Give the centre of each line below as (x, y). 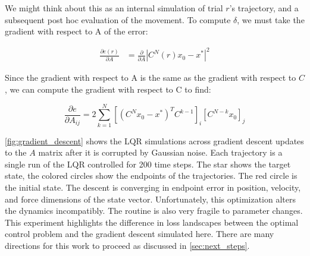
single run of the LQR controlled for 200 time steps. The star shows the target (148, 164)
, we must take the (271, 19)
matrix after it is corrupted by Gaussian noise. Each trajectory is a (160, 152)
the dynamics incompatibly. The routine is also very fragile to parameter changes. (154, 211)
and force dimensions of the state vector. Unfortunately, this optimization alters (151, 199)
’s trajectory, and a (264, 8)
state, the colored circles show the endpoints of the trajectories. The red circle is (151, 176)
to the (16, 152)
